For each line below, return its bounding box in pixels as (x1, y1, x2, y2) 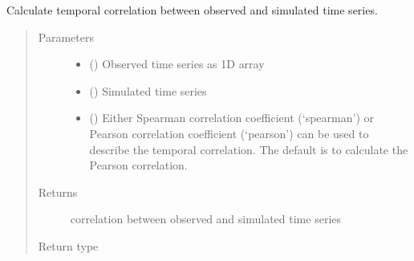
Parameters (38, 28, 94, 45)
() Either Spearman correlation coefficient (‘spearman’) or (89, 109, 375, 126)
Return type (38, 237, 99, 254)
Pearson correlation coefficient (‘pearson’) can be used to (89, 124, 369, 141)
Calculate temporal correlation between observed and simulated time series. (6, 2, 378, 18)
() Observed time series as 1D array (89, 55, 265, 72)
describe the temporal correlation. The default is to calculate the (89, 141, 408, 157)
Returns (38, 183, 78, 200)
